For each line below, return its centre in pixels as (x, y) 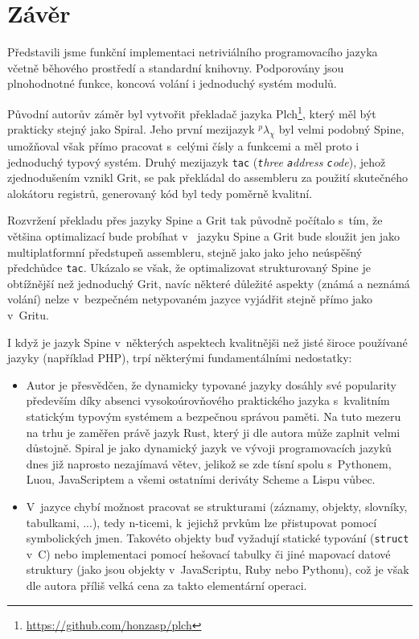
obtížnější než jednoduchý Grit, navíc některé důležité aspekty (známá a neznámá (209, 283)
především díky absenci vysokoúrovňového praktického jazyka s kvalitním (208, 400)
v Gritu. (28, 315)
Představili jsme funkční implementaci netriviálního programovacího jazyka (193, 52)
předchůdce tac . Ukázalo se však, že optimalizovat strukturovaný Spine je (189, 268)
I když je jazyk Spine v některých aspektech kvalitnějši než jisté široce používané (207, 342)
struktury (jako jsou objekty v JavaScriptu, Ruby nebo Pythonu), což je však (218, 569)
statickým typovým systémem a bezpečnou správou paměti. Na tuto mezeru (214, 416)
